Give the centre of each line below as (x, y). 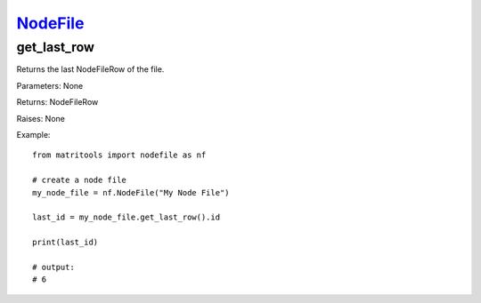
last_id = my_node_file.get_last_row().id (126, 217)
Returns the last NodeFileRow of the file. (90, 69)
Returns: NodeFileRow (57, 102)
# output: (53, 267)
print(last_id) (65, 243)
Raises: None (41, 118)
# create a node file (79, 180)
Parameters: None (50, 85)
